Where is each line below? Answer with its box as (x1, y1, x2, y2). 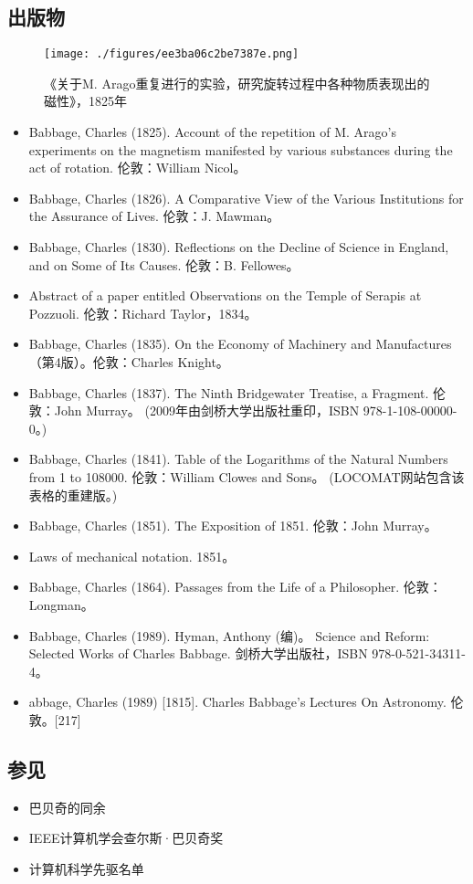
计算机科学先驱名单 (28, 858, 144, 878)
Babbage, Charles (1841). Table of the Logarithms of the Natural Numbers (28, 449, 448, 468)
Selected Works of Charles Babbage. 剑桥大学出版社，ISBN (28, 644, 368, 663)
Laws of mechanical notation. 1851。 (28, 546, 236, 565)
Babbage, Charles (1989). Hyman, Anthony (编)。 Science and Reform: (28, 626, 430, 645)
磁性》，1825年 (44, 91, 127, 110)
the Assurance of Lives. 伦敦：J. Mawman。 (28, 206, 280, 226)
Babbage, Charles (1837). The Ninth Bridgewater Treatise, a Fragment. (28, 383, 429, 402)
